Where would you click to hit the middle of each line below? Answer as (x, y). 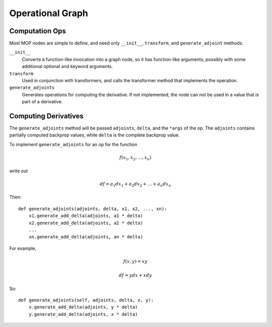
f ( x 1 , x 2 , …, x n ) (135, 158)
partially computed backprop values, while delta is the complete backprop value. (94, 135)
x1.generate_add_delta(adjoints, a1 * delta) (86, 216)
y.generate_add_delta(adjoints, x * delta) (83, 314)
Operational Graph (49, 13)
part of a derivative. (42, 102)
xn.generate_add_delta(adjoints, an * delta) (86, 237)
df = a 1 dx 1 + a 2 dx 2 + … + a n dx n (135, 184)
